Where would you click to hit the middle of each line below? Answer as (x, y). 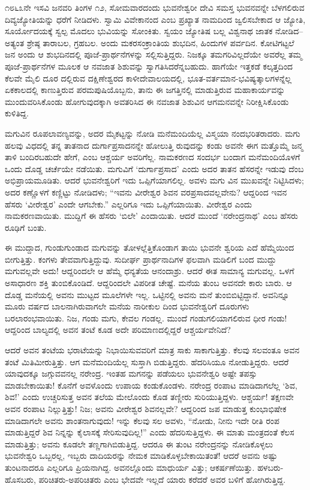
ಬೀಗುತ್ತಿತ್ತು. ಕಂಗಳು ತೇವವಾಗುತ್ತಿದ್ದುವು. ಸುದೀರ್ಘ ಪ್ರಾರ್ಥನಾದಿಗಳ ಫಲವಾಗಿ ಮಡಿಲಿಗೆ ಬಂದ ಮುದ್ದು (141, 259)
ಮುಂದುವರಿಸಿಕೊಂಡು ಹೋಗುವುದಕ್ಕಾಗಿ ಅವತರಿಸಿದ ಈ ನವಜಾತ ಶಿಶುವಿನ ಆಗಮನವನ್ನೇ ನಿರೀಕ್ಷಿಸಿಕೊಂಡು (147, 101)
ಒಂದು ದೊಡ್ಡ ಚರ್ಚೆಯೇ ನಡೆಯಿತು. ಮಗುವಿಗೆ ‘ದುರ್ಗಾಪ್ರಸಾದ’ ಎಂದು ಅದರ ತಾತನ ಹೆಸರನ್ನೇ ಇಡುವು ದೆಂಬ (154, 168)
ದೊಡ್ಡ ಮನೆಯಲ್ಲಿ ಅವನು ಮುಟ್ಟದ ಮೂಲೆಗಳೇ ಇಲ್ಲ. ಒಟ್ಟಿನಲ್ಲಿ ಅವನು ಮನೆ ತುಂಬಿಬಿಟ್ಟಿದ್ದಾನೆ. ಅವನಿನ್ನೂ (147, 294)
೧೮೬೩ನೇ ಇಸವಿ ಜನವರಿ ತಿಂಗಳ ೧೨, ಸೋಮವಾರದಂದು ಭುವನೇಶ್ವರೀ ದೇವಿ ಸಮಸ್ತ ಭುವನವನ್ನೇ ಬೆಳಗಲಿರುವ (155, 7)
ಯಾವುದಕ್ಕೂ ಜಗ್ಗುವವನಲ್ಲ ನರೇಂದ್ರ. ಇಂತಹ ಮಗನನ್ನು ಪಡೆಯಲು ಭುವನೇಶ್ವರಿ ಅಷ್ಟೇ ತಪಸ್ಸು (131, 373)
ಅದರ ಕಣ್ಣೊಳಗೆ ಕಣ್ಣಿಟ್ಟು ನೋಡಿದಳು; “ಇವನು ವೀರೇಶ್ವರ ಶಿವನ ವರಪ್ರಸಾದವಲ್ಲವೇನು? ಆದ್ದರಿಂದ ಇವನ (146, 192)
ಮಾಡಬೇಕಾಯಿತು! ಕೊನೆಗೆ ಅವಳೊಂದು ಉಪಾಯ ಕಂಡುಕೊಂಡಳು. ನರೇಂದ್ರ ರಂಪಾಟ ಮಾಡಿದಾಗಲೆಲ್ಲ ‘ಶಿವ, (151, 385)
